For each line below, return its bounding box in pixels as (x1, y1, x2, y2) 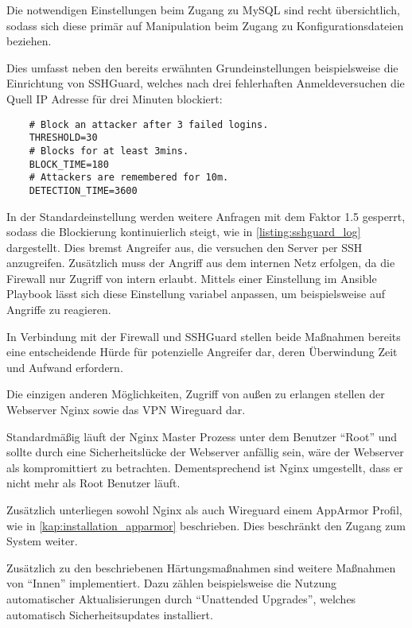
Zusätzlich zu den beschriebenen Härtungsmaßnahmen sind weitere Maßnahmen (6, 559, 396, 576)
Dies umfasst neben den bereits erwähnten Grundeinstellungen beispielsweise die (6, 59, 398, 76)
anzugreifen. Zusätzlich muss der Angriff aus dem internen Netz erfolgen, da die (6, 254, 395, 271)
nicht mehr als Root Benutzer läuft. (6, 475, 181, 491)
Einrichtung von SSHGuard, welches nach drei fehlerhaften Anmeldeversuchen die (6, 75, 405, 91)
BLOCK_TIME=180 (29, 158, 109, 170)
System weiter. (6, 533, 78, 549)
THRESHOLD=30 (29, 132, 98, 144)
